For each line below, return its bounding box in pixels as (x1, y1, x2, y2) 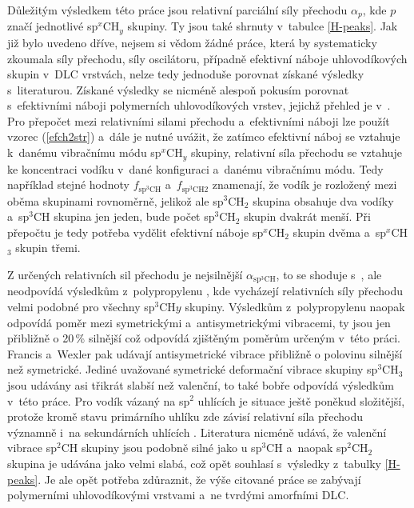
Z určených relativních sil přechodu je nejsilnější (7, 266, 243, 282)
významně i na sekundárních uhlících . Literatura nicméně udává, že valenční (7, 423, 387, 440)
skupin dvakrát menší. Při (244, 208, 371, 225)
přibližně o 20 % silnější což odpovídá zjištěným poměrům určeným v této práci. (7, 330, 400, 346)
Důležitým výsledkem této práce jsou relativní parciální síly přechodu (7, 2, 348, 18)
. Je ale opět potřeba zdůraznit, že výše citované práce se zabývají (38, 470, 361, 487)
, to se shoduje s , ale (276, 266, 382, 282)
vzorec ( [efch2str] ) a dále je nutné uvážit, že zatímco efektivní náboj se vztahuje (7, 128, 400, 145)
